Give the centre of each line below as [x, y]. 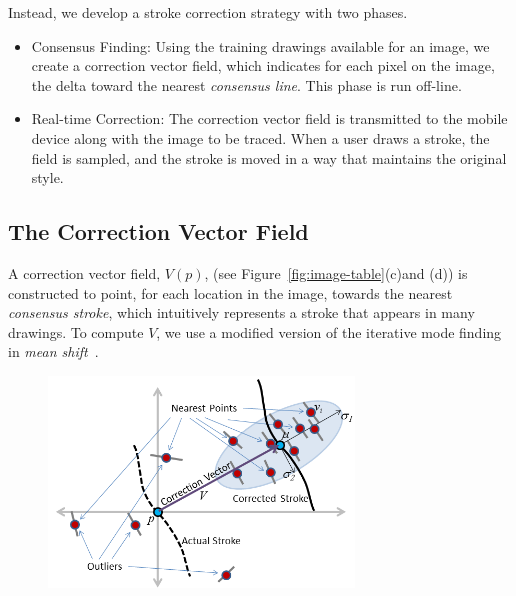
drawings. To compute [76, 331]
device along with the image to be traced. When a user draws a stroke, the [260, 137]
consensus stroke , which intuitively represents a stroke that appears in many [241, 312]
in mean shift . [53, 351]
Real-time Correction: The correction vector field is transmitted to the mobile [269, 118]
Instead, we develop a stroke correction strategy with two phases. [208, 12]
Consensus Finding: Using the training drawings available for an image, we [260, 45]
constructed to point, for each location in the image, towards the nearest [230, 292]
